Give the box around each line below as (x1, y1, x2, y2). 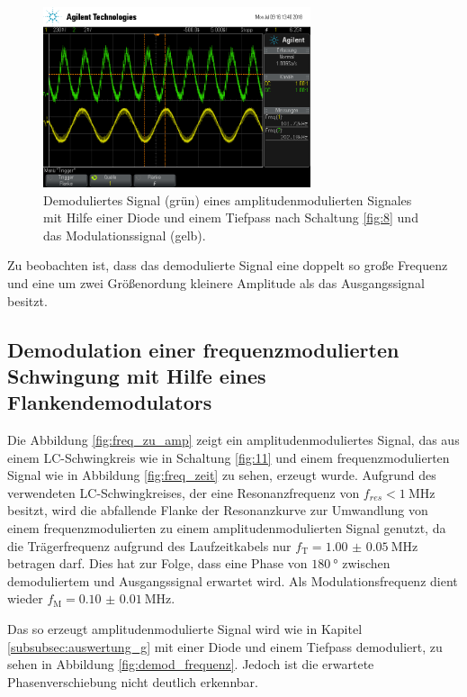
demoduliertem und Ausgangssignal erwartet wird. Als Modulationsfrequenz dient (7, 571, 458, 590)
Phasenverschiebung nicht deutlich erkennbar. (7, 672, 258, 691)
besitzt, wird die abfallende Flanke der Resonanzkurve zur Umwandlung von (7, 501, 428, 520)
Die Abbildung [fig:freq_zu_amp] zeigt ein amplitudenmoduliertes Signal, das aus (7, 430, 460, 449)
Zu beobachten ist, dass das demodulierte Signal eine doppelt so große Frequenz (7, 256, 448, 275)
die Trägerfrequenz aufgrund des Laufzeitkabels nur (7, 536, 292, 555)
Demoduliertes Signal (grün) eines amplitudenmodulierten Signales (43, 190, 412, 209)
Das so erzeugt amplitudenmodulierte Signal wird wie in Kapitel (7, 620, 363, 638)
